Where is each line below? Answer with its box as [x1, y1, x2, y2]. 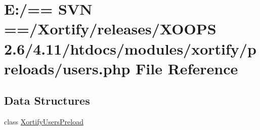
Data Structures [4, 93, 90, 108]
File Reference [136, 58, 238, 78]
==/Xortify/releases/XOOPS [4, 18, 216, 39]
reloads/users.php [4, 58, 131, 78]
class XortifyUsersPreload [4, 116, 83, 127]
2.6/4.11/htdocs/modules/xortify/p [4, 38, 256, 59]
